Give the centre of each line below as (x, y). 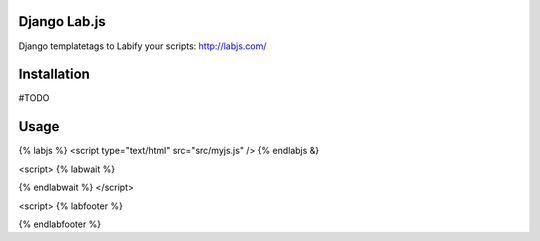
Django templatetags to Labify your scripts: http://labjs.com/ (142, 46)
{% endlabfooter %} (60, 224)
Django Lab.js (62, 21)
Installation (54, 74)
